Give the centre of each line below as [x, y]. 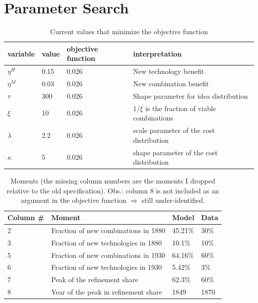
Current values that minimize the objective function [129, 31]
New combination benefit [171, 83]
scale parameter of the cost [174, 130]
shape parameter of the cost [175, 152]
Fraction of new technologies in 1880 [106, 242]
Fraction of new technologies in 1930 [106, 267]
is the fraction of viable [181, 108]
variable [21, 53]
